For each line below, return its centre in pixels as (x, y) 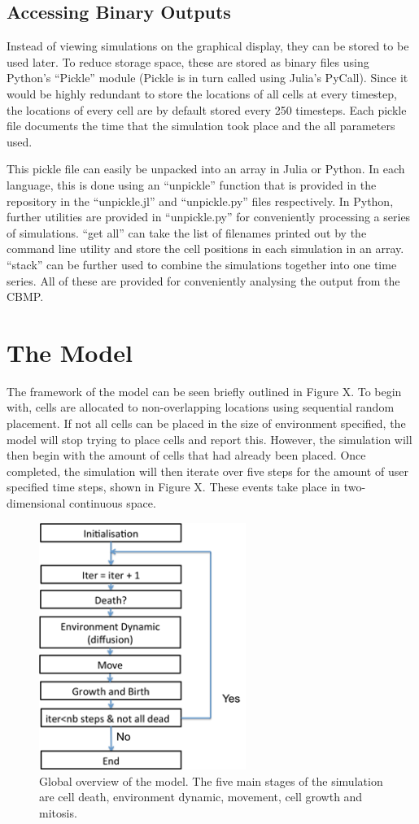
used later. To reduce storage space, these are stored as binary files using (188, 61)
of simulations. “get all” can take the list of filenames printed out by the (187, 232)
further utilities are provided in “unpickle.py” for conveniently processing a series (209, 217)
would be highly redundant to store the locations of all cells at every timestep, (202, 93)
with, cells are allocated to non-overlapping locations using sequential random (201, 407)
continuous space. (113, 502)
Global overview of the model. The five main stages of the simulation (211, 780)
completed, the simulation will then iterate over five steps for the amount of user (207, 471)
